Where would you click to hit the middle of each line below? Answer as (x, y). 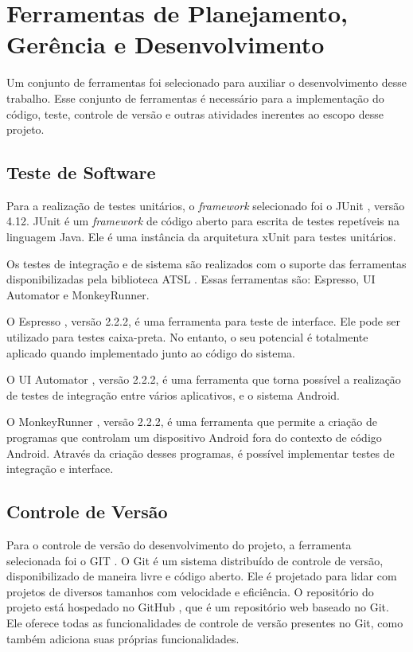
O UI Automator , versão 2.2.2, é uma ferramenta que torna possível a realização (204, 379)
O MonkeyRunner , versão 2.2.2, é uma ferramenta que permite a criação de (192, 422)
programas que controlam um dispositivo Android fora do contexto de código (194, 437)
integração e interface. (60, 469)
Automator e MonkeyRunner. (78, 294)
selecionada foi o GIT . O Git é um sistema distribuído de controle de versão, (195, 560)
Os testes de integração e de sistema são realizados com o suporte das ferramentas (206, 263)
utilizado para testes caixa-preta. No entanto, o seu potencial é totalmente (187, 337)
